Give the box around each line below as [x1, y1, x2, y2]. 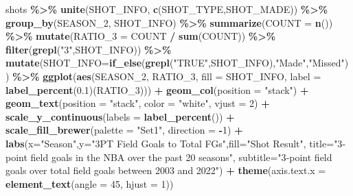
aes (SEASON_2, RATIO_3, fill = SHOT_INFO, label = [76, 69, 321, 83]
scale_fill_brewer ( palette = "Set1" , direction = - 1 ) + [5, 123, 243, 137]
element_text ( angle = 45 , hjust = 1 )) [5, 176, 174, 191]
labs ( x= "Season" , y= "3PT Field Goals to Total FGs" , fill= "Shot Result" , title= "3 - [5, 136, 346, 150]
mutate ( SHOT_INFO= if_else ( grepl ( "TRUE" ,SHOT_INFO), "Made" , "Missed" [5, 56, 345, 70]
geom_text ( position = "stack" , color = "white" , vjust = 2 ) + [5, 96, 270, 110]
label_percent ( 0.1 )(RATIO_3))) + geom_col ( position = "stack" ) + [5, 82, 309, 97]
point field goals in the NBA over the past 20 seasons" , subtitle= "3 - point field [5, 149, 332, 164]
